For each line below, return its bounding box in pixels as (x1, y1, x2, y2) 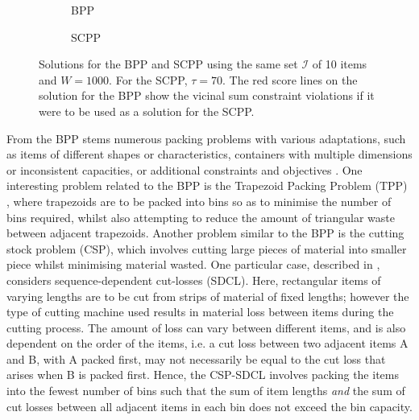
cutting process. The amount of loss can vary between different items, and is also (6, 319, 406, 336)
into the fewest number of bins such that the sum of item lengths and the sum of (6, 382, 405, 399)
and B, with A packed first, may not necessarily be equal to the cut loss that (6, 350, 386, 367)
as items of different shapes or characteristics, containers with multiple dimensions (6, 146, 413, 163)
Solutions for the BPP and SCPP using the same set (39, 56, 298, 72)
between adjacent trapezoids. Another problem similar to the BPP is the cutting (6, 224, 404, 241)
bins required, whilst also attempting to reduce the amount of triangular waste (6, 208, 395, 225)
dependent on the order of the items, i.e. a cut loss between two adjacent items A (6, 335, 409, 352)
